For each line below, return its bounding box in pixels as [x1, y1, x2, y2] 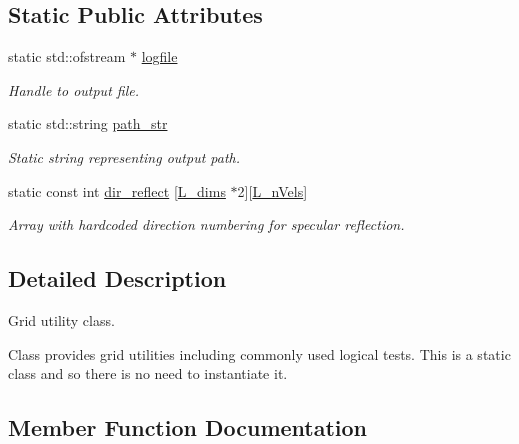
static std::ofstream [8, 46, 126, 67]
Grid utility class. [8, 309, 115, 330]
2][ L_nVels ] [237, 180, 308, 201]
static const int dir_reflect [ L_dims [8, 180, 226, 201]
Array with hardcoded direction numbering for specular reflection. [8, 214, 405, 235]
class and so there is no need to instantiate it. [8, 363, 288, 384]
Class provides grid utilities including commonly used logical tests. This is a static [8, 343, 511, 364]
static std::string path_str [8, 113, 168, 134]
